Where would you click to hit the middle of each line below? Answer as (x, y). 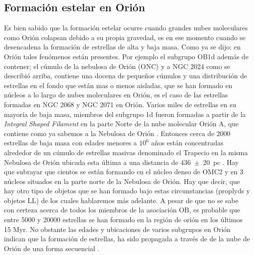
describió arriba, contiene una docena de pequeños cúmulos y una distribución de (126, 76)
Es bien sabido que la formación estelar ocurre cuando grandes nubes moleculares (126, 28)
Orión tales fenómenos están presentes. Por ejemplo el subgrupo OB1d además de (126, 56)
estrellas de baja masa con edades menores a (70, 143)
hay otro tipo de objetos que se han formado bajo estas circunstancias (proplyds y (127, 191)
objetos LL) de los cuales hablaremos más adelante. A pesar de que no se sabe (121, 200)
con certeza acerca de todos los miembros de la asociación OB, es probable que (122, 210)
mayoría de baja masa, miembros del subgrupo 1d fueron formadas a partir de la (125, 114)
